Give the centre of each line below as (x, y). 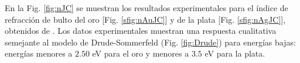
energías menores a (39, 53)
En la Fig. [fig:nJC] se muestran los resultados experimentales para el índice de (146, 8)
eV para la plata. (235, 53)
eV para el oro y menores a (141, 53)
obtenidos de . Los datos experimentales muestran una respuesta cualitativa (141, 31)
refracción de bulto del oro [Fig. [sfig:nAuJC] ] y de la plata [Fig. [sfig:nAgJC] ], (145, 19)
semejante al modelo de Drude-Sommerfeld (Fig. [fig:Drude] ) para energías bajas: (150, 42)
